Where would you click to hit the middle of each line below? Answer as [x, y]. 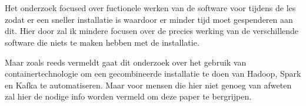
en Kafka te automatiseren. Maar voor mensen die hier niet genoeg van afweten [148, 85]
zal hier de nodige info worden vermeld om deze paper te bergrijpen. [128, 96]
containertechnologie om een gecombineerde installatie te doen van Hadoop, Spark [153, 73]
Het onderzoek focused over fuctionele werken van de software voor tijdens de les [150, 8]
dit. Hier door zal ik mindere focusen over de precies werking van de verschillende [152, 31]
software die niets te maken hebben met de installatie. [102, 42]
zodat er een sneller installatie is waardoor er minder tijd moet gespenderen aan [149, 19]
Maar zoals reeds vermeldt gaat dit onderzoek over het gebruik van [126, 62]
